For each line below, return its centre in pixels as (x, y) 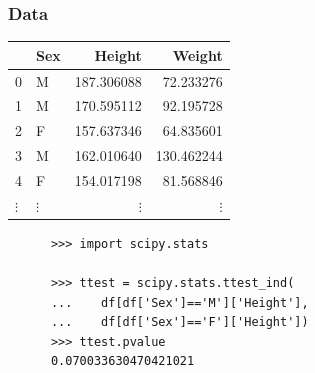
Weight (197, 54)
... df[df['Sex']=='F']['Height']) (179, 322)
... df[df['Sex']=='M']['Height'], (179, 302)
